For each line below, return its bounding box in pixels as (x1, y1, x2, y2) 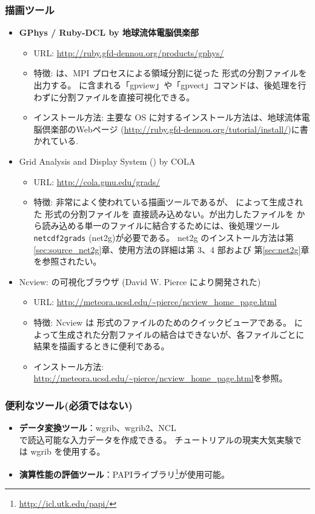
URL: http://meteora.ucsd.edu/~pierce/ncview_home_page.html (33, 295, 277, 308)
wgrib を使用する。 (30, 445, 105, 458)
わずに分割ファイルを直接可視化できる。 (33, 90, 195, 103)
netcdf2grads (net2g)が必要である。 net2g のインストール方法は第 (33, 231, 294, 243)
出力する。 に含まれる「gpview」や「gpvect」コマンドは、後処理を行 (33, 79, 307, 91)
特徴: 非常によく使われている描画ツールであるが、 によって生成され (33, 196, 303, 208)
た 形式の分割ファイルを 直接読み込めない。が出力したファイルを (33, 207, 294, 220)
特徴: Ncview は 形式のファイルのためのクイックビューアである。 (33, 315, 292, 328)
